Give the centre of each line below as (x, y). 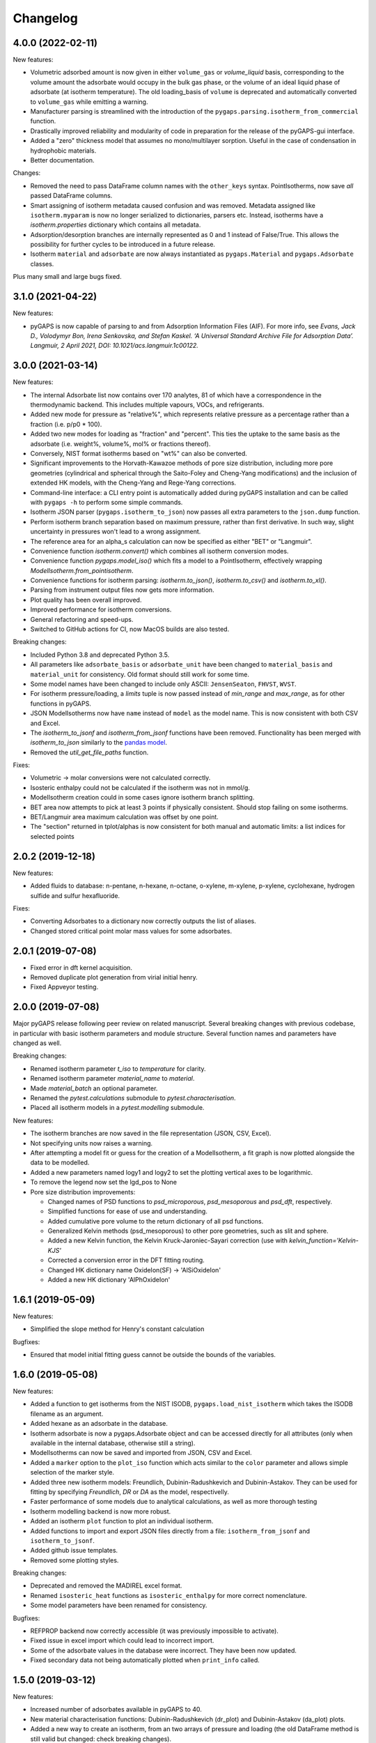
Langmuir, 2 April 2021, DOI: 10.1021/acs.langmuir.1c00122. (114, 346)
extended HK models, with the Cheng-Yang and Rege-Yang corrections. (133, 483)
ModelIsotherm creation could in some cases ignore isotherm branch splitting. (142, 798)
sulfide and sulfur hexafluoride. (75, 895)
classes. (42, 264)
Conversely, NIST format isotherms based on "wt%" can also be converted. (139, 453)
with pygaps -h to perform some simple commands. (107, 502)
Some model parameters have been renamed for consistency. (119, 1605)
